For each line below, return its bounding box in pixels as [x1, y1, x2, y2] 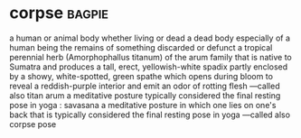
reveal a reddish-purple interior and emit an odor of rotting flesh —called [9, 80, 280, 91]
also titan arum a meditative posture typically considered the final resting [9, 89, 281, 101]
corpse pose [9, 118, 57, 129]
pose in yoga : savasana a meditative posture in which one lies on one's [9, 99, 277, 110]
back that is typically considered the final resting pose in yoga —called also [9, 109, 291, 120]
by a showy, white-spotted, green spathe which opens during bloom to [9, 70, 274, 81]
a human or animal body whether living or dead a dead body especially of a [9, 32, 291, 43]
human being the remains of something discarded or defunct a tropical [9, 41, 273, 52]
